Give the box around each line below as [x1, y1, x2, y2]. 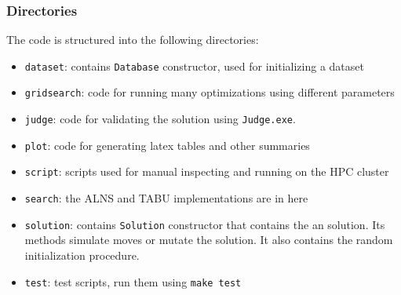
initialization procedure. [24, 247, 140, 263]
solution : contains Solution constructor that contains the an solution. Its [24, 216, 385, 232]
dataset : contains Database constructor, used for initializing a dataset [24, 57, 364, 74]
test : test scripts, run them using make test [24, 273, 242, 290]
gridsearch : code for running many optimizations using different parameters [24, 84, 395, 100]
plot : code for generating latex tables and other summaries [24, 137, 310, 153]
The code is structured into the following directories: [6, 31, 259, 48]
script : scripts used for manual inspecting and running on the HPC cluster [24, 163, 389, 180]
